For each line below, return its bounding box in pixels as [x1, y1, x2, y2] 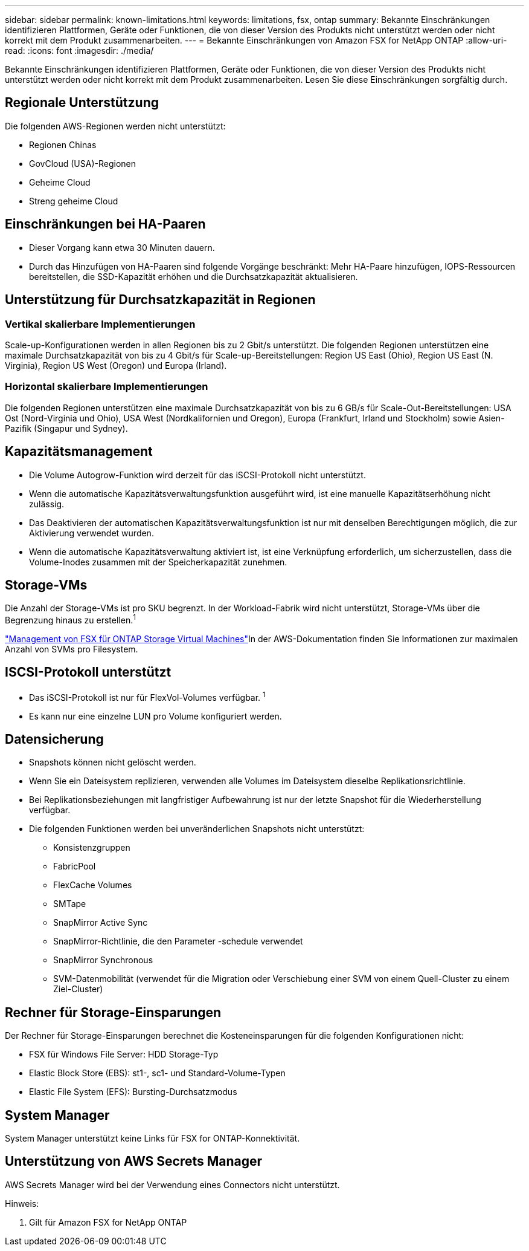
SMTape [53, 898, 86, 909]
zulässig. [29, 498, 65, 509]
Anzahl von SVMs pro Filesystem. [5, 644, 138, 654]
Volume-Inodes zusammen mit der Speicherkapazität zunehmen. [29, 556, 287, 567]
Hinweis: [5, 1198, 39, 1209]
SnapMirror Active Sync [53, 917, 148, 928]
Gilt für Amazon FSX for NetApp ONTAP [29, 1217, 187, 1227]
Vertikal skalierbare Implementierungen [5, 317, 196, 330]
